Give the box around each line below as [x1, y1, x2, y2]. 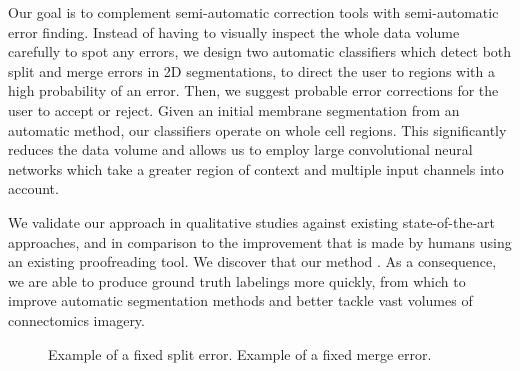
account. [8, 178, 59, 199]
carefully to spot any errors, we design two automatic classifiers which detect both [8, 41, 512, 62]
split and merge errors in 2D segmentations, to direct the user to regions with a [8, 60, 496, 81]
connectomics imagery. [8, 309, 145, 330]
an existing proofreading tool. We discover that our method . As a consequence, [8, 251, 497, 272]
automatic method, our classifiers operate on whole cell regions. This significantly [8, 119, 507, 140]
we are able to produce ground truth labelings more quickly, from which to [8, 270, 466, 291]
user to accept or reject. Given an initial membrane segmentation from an [8, 99, 460, 120]
